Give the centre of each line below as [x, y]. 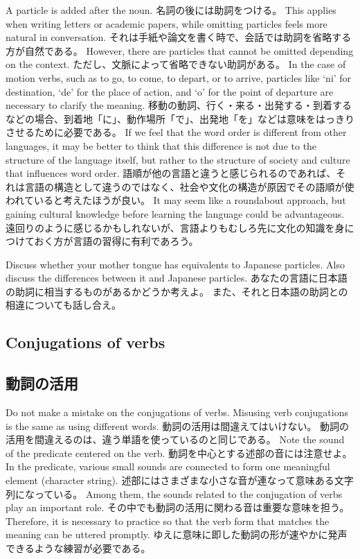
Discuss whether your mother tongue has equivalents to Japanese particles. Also [175, 264]
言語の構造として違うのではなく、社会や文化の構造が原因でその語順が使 [189, 186]
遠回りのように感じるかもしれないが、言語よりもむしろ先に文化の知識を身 [175, 227]
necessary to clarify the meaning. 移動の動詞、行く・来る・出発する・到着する [179, 105]
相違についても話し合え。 [63, 305]
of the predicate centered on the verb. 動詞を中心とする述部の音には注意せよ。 [179, 453]
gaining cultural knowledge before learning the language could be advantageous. [175, 213]
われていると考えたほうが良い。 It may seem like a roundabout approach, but [176, 200]
